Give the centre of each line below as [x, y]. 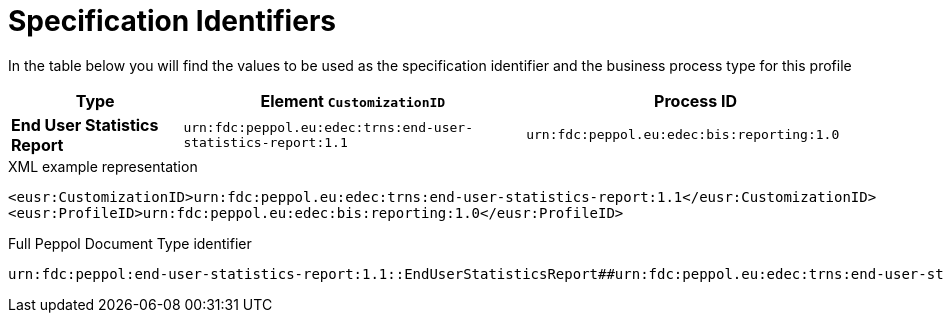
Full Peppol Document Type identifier [130, 243]
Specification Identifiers [172, 21]
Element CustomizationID [353, 100]
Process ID [696, 100]
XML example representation [103, 166]
